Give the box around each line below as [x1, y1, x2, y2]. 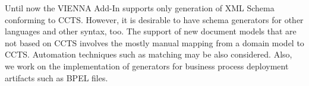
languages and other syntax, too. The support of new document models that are [5, 25, 297, 37]
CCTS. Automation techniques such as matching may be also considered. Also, [5, 48, 292, 60]
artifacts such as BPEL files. [5, 71, 108, 84]
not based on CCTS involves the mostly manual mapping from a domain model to [5, 36, 304, 49]
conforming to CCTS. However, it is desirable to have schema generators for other [5, 13, 304, 26]
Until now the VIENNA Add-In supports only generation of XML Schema [5, 2, 275, 14]
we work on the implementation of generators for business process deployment [5, 59, 289, 72]
